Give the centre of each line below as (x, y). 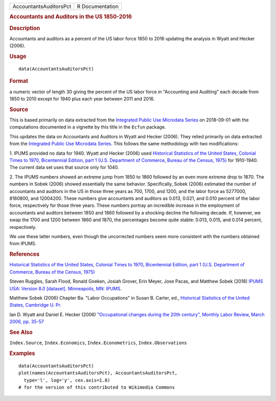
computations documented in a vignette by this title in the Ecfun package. (88, 127)
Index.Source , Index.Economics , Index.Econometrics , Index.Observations (98, 343)
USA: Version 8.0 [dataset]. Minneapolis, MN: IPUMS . (66, 288)
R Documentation (98, 6)
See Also (21, 332)
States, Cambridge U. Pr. (35, 305)
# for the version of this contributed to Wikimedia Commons (97, 387)
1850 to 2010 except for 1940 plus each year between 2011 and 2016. (82, 99)
